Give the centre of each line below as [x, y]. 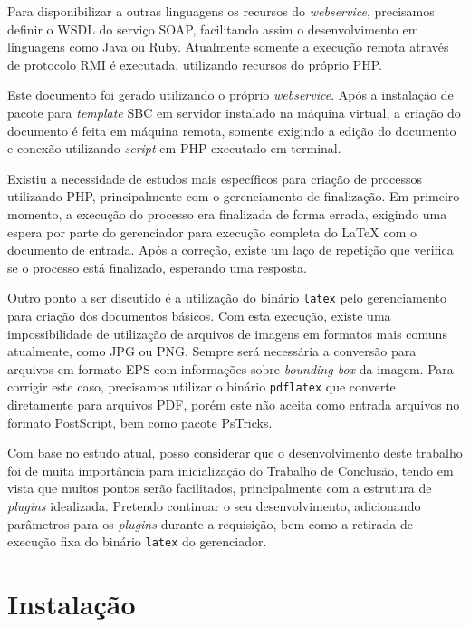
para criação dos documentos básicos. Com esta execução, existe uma [199, 315]
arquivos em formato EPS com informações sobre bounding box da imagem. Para [230, 368]
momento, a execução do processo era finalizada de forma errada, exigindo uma [227, 213]
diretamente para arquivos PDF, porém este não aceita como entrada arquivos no [234, 404]
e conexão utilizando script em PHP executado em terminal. [174, 148]
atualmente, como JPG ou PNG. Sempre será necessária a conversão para [212, 351]
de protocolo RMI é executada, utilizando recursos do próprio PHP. [195, 64]
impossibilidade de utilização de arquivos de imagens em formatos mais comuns [227, 333]
